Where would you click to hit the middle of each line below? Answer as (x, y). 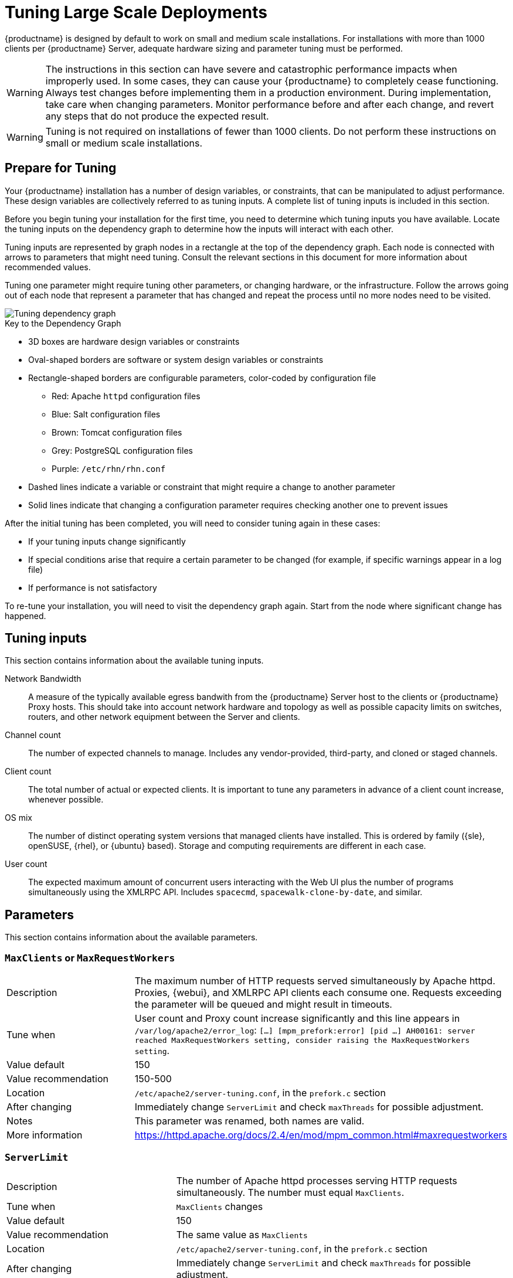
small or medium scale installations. (124, 143)
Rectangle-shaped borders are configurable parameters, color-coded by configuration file (202, 378)
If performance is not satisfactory (93, 587)
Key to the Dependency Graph (63, 323)
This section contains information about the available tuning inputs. (134, 661)
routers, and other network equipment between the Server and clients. (164, 717)
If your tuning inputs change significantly (107, 541)
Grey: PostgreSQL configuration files (122, 450)
